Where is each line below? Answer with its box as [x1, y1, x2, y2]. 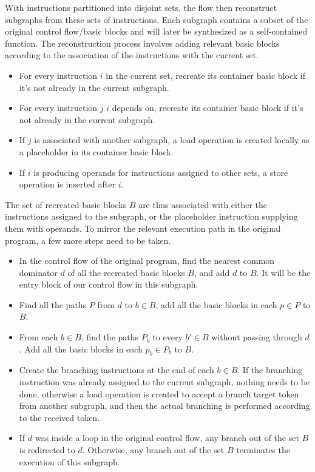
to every [152, 331, 183, 343]
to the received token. [19, 411, 100, 423]
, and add [194, 266, 230, 278]
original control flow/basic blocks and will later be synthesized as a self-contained [5, 25, 308, 38]
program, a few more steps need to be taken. [5, 234, 171, 246]
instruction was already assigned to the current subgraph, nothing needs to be [19, 376, 310, 388]
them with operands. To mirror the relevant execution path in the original [5, 221, 281, 234]
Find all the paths [19, 298, 87, 311]
